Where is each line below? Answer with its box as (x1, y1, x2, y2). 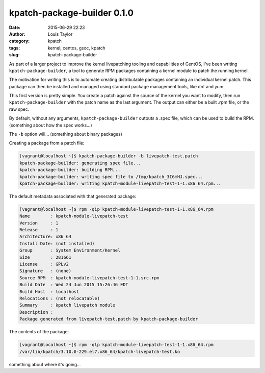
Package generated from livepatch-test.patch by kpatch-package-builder (19, 316, 198, 322)
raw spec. (9, 106, 29, 112)
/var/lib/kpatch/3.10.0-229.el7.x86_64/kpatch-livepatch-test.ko (19, 348, 180, 354)
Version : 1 (19, 220, 59, 225)
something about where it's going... (9, 361, 81, 367)
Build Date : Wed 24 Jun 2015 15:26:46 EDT (19, 282, 129, 288)
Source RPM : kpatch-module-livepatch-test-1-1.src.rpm (19, 275, 159, 280)
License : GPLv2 (19, 261, 69, 267)
